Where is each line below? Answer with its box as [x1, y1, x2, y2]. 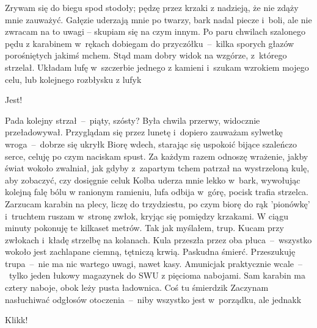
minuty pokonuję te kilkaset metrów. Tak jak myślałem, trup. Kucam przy [5, 221, 284, 234]
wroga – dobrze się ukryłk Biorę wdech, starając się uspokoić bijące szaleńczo [5, 137, 297, 150]
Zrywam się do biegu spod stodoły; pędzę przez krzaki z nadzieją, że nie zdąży [5, 1, 299, 13]
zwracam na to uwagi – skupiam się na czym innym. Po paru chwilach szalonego [5, 25, 305, 38]
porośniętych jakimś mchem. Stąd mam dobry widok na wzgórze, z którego [5, 49, 287, 62]
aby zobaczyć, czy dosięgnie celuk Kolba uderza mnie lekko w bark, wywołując [5, 173, 301, 186]
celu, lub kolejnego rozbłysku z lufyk [5, 73, 142, 85]
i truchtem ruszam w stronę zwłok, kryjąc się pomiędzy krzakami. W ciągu [5, 209, 288, 222]
